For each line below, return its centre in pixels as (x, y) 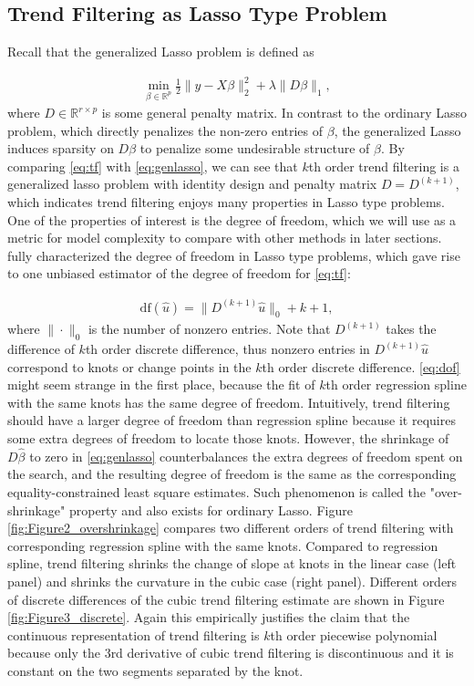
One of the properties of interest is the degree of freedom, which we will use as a (232, 219)
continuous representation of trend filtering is (134, 634)
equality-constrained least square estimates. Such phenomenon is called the (217, 492)
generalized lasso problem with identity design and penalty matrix (192, 184)
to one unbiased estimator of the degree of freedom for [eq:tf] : (179, 273)
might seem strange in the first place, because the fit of (161, 385)
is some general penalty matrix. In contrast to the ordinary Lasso (284, 113)
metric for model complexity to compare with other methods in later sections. (225, 238)
